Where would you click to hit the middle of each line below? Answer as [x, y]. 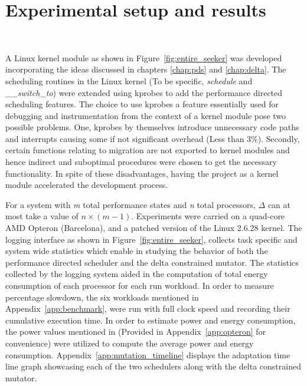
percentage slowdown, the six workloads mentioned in [102, 297]
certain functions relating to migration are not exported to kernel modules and [148, 150]
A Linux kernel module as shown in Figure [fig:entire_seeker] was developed [144, 57]
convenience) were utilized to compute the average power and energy [130, 343]
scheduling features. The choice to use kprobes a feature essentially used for [142, 104]
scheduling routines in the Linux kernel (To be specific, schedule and [129, 80]
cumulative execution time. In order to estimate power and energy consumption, [151, 320]
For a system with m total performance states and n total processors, [130, 204]
